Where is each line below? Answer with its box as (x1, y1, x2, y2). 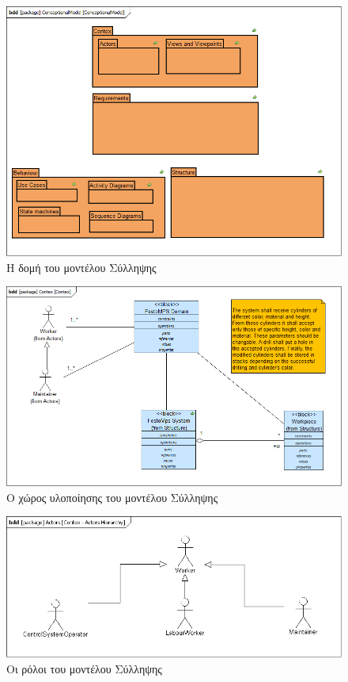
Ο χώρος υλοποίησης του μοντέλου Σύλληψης (6, 489, 218, 505)
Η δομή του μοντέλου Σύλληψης (6, 259, 157, 275)
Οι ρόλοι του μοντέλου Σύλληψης (6, 660, 162, 676)
